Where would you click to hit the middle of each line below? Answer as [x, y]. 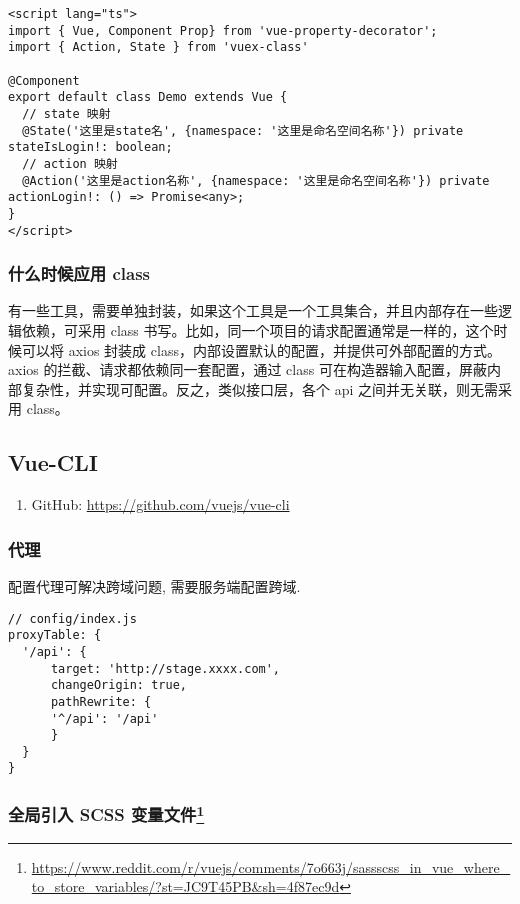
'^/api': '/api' [104, 718]
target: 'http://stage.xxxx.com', [165, 668]
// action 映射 [70, 163]
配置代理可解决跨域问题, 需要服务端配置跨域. [154, 585]
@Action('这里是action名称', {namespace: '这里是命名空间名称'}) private [256, 180]
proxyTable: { [55, 635]
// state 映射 [66, 113]
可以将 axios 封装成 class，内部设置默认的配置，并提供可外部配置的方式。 [261, 349]
